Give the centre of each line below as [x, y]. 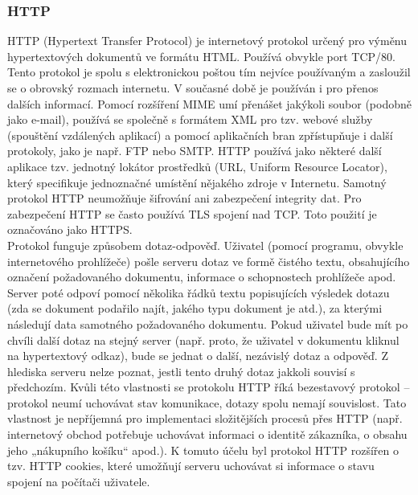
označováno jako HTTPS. [70, 229]
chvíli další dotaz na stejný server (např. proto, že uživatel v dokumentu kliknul [203, 340]
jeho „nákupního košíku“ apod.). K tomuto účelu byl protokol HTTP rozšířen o [203, 450]
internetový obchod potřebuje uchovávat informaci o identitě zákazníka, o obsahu [207, 434]
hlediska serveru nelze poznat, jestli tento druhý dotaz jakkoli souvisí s [181, 371]
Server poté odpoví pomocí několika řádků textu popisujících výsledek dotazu [199, 292]
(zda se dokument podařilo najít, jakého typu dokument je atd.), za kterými [195, 308]
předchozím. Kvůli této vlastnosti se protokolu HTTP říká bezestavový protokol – [209, 387]
